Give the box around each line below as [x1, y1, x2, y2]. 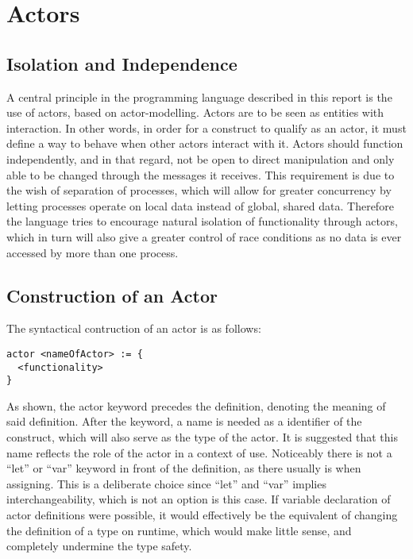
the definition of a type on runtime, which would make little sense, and [6, 522, 352, 538]
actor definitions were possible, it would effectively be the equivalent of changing [6, 507, 398, 523]
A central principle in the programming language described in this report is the [6, 88, 392, 105]
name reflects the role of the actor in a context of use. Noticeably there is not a [6, 444, 392, 461]
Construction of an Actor [6, 283, 218, 307]
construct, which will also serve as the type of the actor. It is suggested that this [6, 429, 399, 445]
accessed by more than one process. [6, 244, 179, 260]
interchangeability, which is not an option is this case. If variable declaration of [6, 491, 391, 507]
